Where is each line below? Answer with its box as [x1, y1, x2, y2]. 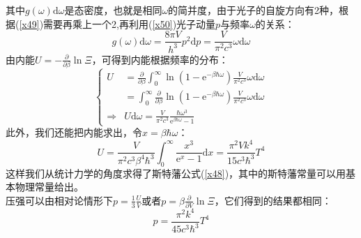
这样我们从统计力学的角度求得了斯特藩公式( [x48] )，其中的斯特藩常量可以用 [6, 165, 346, 180]
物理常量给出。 [15, 179, 84, 194]
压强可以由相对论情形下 [6, 193, 113, 207]
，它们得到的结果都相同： [214, 193, 332, 207]
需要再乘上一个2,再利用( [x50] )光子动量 [43, 16, 216, 31]
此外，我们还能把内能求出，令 [6, 125, 142, 140]
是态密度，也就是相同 [64, 3, 162, 17]
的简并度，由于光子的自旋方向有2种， [168, 3, 339, 17]
